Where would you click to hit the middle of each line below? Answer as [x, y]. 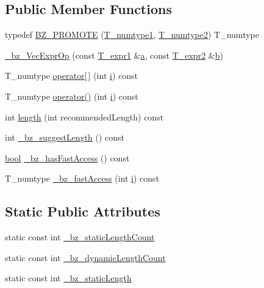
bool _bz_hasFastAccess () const [67, 157]
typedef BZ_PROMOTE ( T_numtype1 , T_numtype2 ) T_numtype [132, 35]
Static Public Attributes [83, 211]
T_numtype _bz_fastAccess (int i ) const [82, 178]
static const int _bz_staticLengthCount [80, 237]
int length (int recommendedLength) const [84, 116]
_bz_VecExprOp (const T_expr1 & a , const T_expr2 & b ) [114, 55]
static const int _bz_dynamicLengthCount [85, 257]
